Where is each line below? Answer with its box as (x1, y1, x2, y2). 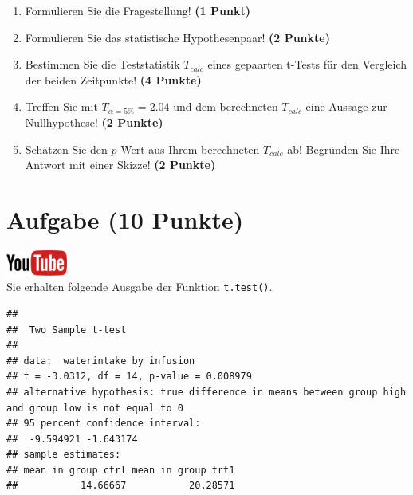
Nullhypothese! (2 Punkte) (25, 113, 163, 130)
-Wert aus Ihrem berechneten (116, 140, 260, 157)
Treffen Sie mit (25, 98, 98, 115)
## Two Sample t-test (6, 324, 127, 336)
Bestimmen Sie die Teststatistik (25, 56, 180, 73)
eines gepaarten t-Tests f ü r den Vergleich (207, 56, 407, 73)
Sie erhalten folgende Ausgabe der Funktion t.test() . (6, 278, 273, 295)
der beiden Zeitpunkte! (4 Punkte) (25, 71, 202, 88)
